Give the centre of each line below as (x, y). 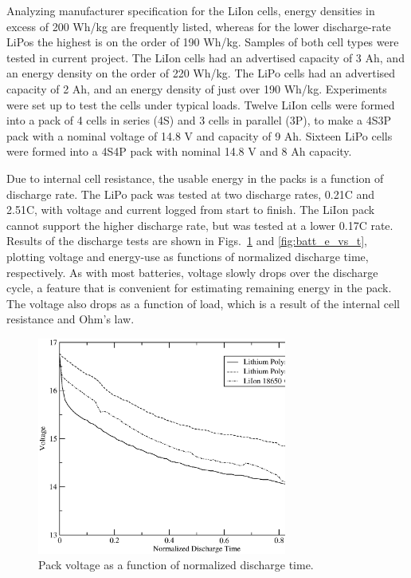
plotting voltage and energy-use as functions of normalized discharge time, (188, 256)
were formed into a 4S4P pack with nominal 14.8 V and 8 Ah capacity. (179, 151)
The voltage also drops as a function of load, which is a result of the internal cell (203, 303)
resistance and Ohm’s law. (70, 319)
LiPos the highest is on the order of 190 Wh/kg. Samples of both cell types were (203, 42)
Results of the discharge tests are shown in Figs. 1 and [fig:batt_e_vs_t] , (187, 241)
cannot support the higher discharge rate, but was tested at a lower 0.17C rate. (200, 225)
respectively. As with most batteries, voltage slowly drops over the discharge (192, 272)
